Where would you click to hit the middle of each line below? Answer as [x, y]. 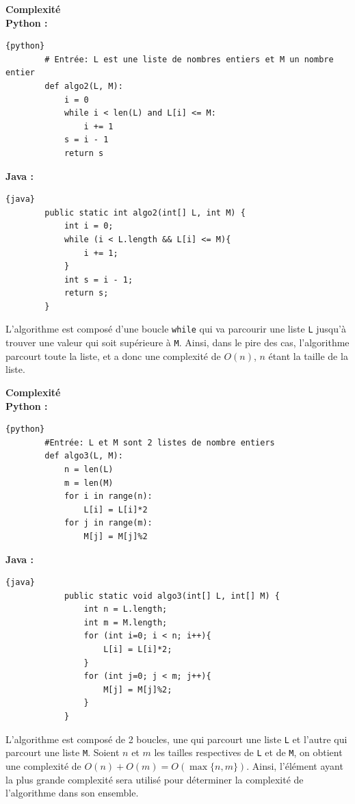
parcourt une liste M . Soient [63, 752]
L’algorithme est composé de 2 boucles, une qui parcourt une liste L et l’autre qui [176, 739]
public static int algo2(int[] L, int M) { [145, 212]
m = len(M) [89, 483]
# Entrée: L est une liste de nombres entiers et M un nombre [189, 59]
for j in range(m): [108, 523]
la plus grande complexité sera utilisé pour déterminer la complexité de [155, 779]
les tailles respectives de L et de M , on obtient [248, 752]
